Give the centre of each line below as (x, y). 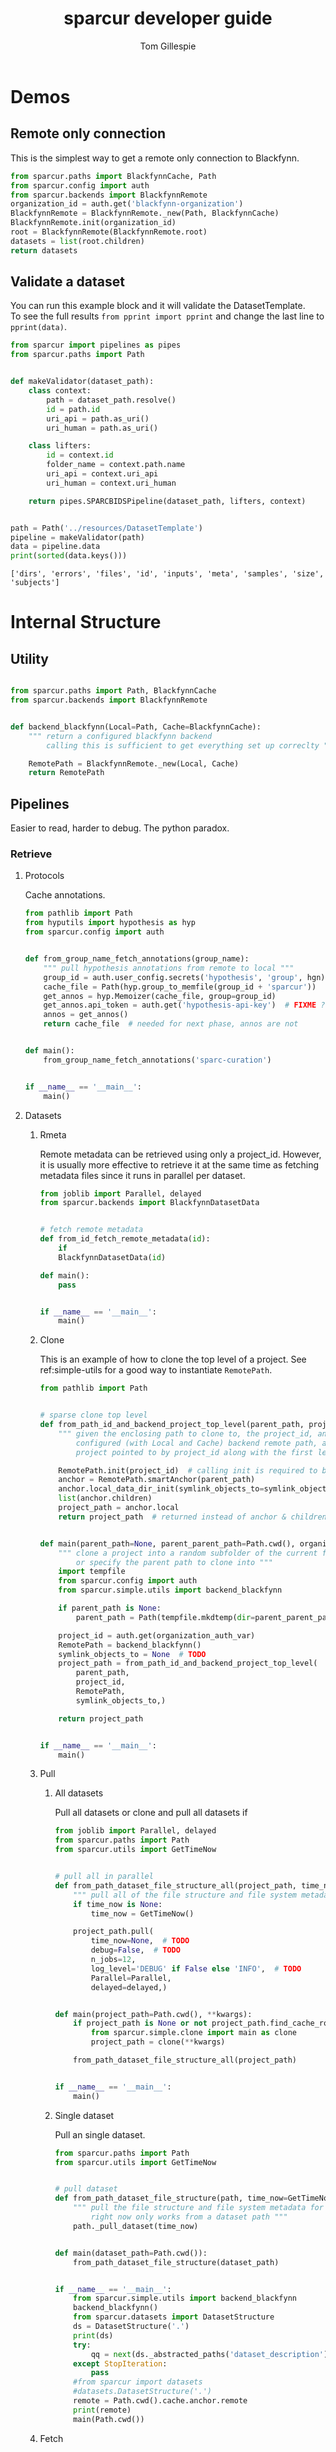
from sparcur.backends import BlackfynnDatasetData (149, 1203)
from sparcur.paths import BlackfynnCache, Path (113, 176)
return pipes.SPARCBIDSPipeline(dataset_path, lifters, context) (167, 501)
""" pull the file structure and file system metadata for (198, 2208)
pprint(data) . (38, 327)
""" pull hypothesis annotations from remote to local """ (169, 968)
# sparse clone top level (93, 1415)
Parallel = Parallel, (131, 1978)
